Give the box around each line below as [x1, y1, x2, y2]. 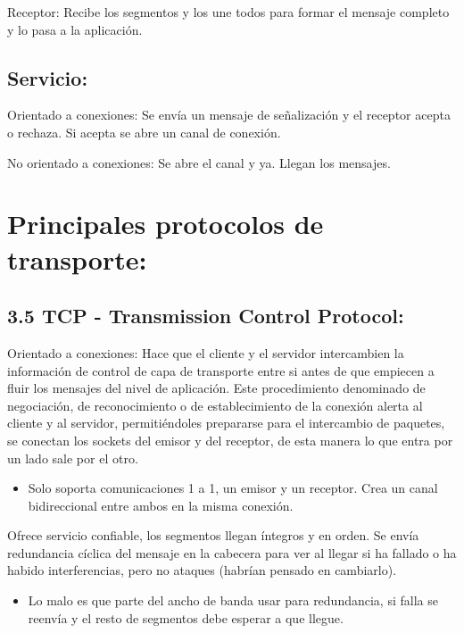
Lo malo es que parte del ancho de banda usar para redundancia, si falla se [28, 591, 438, 610]
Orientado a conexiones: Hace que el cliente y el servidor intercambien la [7, 343, 404, 362]
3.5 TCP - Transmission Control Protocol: [7, 302, 404, 329]
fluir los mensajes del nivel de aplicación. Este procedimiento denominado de [7, 379, 426, 397]
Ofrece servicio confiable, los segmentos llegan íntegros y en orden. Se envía [7, 526, 419, 545]
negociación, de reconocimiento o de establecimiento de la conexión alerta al [7, 396, 423, 414]
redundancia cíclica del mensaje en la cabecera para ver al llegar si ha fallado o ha [7, 543, 457, 562]
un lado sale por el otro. [7, 448, 138, 467]
